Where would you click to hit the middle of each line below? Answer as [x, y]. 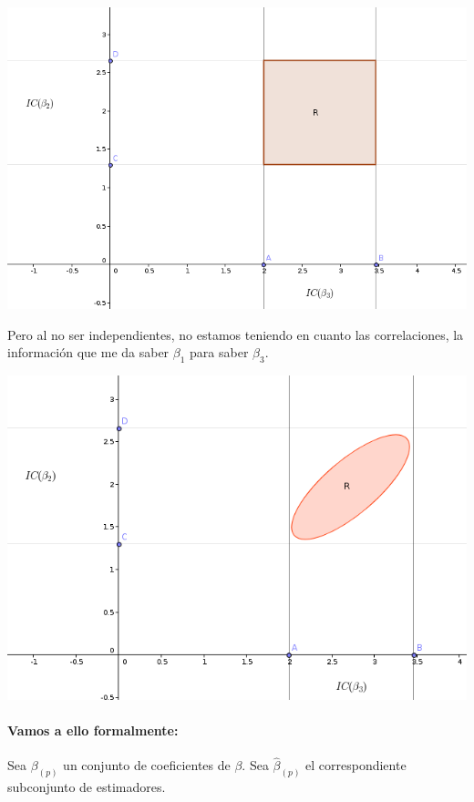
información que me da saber [88, 352]
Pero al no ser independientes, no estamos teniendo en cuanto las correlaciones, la [236, 334]
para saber [219, 352]
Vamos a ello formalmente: [93, 730]
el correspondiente [356, 765]
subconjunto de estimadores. [87, 787]
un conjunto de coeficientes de [147, 765]
